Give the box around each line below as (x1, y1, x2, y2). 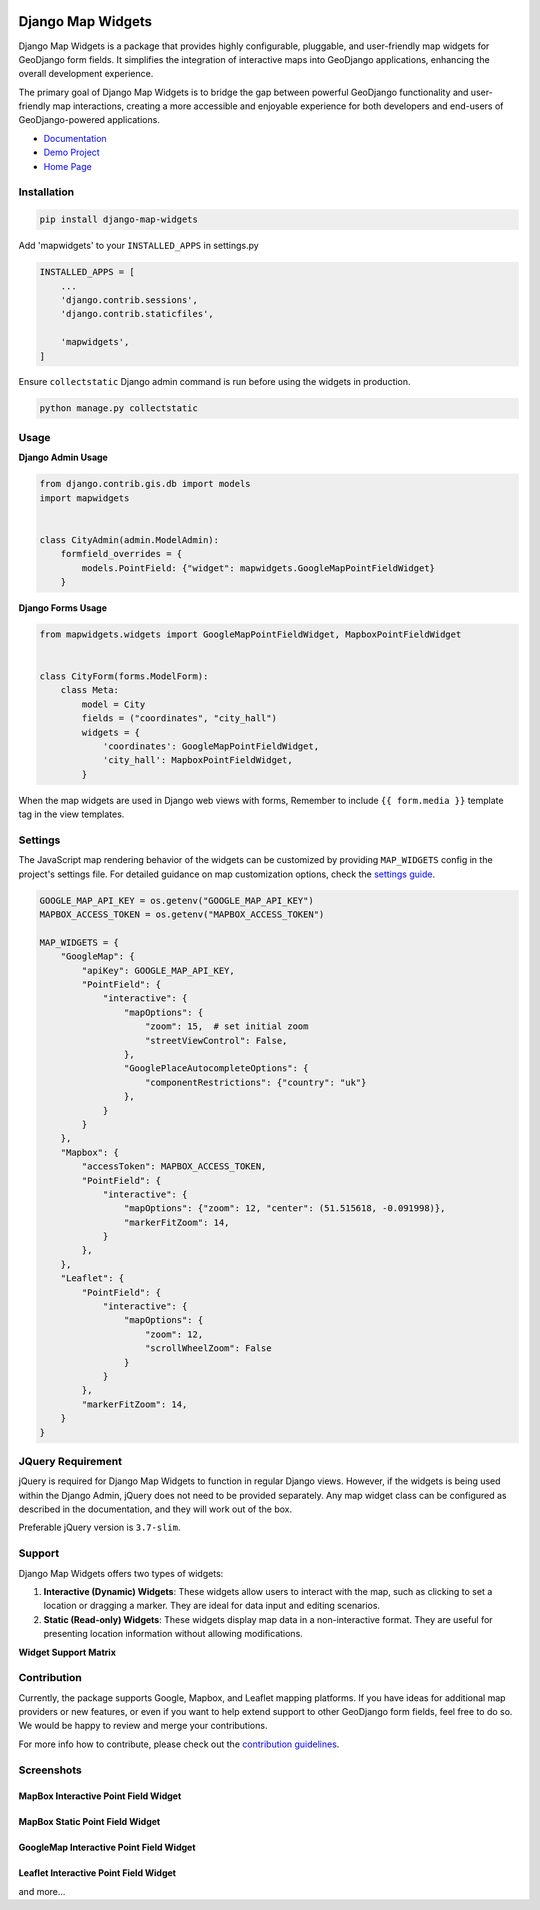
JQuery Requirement (18, 1454, 122, 1468)
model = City (81, 698, 146, 710)
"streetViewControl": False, (145, 1035, 288, 1046)
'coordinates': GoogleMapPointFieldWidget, (102, 741, 320, 752)
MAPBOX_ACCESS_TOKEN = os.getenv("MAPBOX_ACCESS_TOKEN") (39, 909, 325, 920)
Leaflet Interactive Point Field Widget (18, 1867, 177, 1879)
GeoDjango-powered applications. (18, 114, 160, 126)
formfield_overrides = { (60, 548, 183, 560)
